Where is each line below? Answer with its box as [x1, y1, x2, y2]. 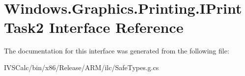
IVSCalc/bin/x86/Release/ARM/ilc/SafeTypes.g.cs [4, 62, 159, 72]
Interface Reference [49, 17, 184, 37]
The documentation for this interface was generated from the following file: [4, 46, 229, 56]
